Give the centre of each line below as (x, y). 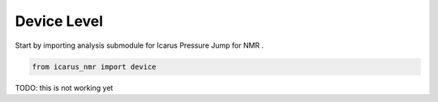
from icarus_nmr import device (94, 66)
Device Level (59, 21)
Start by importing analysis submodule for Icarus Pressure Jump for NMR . (140, 45)
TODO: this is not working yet (64, 87)
